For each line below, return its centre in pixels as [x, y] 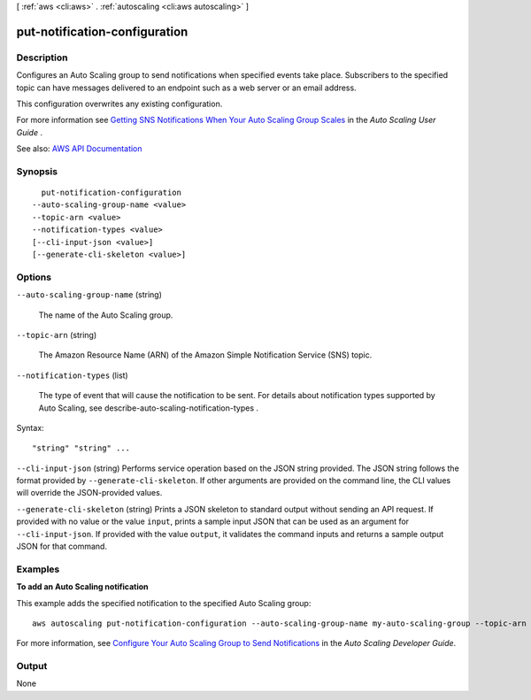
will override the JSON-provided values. [89, 493]
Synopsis [37, 171]
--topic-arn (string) [57, 335]
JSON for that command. [62, 546]
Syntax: [30, 427]
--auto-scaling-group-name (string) [89, 295]
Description [42, 58]
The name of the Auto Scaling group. [106, 315]
